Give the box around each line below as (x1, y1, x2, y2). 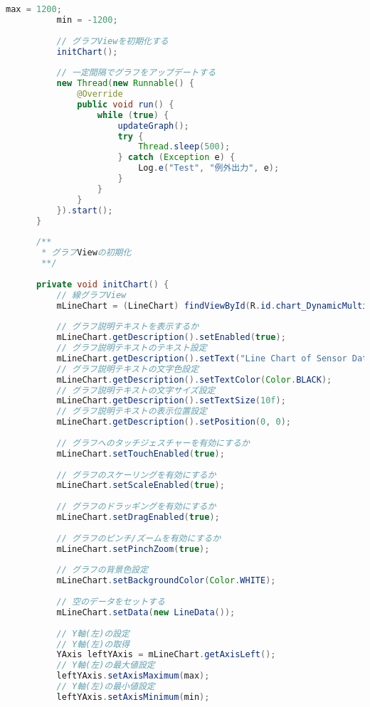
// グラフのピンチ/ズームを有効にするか (56, 533, 221, 543)
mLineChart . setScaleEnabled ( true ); (56, 480, 225, 491)
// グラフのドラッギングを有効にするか (56, 501, 216, 512)
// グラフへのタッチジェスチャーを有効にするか (56, 437, 250, 448)
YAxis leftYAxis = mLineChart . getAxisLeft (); (56, 649, 276, 660)
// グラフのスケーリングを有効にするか (56, 469, 216, 480)
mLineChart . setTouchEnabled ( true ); (56, 448, 225, 459)
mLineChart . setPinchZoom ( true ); (56, 543, 210, 554)
